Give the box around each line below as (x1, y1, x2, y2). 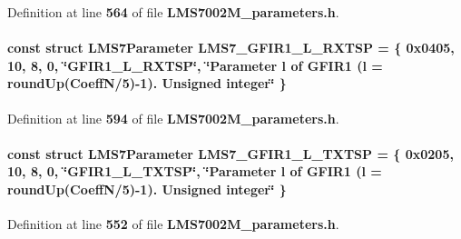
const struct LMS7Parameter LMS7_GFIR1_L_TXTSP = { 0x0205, (7, 144, 454, 163)
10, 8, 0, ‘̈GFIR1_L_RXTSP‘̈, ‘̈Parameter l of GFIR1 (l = (7, 55, 383, 75)
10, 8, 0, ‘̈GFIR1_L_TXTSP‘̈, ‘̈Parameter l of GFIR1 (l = (7, 162, 382, 181)
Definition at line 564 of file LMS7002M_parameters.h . (7, 3, 339, 21)
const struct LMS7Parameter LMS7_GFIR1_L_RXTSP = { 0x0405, (7, 38, 455, 57)
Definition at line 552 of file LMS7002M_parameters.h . (7, 214, 339, 234)
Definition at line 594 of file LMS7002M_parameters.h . (7, 108, 339, 127)
